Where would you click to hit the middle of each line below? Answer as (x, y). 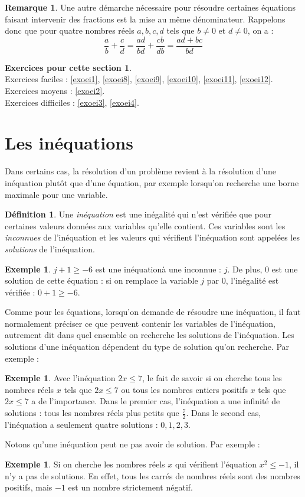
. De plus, (245, 269)
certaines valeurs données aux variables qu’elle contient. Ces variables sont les (145, 225)
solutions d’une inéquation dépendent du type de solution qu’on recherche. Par (147, 347)
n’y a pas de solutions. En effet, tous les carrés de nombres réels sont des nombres (152, 475)
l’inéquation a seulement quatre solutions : (81, 424)
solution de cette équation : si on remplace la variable (101, 280)
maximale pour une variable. (56, 194)
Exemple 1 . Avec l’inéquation (60, 378)
